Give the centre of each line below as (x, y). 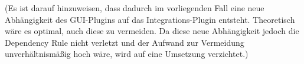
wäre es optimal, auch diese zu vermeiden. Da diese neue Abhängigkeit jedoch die (152, 31)
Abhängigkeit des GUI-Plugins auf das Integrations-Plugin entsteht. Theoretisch (150, 19)
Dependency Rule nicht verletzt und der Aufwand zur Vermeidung (125, 42)
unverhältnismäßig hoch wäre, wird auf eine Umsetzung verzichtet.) (127, 54)
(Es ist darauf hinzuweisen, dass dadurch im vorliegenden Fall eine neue (135, 8)
